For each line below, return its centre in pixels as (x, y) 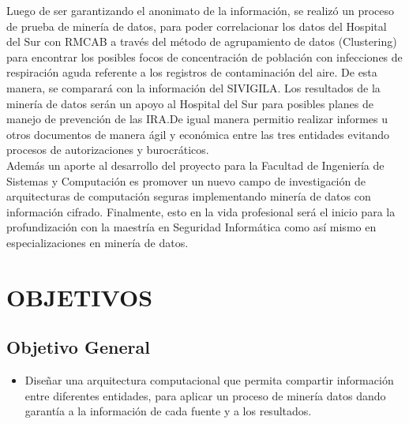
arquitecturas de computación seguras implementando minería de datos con (189, 196)
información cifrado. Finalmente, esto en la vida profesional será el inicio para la (201, 211)
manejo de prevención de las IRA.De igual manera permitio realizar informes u (197, 119)
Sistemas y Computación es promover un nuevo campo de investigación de (186, 180)
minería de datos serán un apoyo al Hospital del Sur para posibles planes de (190, 103)
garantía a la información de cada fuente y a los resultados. (168, 411)
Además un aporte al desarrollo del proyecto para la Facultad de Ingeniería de (195, 165)
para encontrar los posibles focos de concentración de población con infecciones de (204, 56)
